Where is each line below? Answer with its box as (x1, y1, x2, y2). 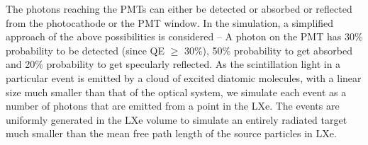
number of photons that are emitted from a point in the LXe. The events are (6, 98, 340, 113)
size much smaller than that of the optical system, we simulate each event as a (6, 84, 347, 99)
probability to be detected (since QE (6, 42, 165, 57)
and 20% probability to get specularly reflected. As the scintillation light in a (6, 57, 341, 71)
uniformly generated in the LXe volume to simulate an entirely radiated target (6, 112, 347, 127)
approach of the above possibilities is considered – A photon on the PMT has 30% (6, 29, 363, 44)
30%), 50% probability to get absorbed (184, 42, 352, 57)
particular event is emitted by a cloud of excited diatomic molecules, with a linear (6, 70, 362, 85)
